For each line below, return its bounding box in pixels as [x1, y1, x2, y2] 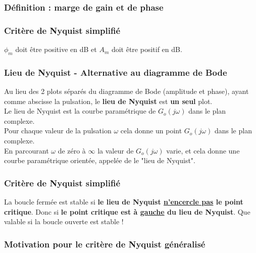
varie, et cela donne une [166, 145, 240, 156]
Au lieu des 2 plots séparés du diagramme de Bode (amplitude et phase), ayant [4, 86, 249, 96]
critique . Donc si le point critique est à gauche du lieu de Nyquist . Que [4, 206, 250, 217]
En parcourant [4, 145, 49, 156]
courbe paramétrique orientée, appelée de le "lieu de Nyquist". [4, 155, 195, 166]
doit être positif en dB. [111, 44, 182, 55]
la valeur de [97, 145, 134, 156]
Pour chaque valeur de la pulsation [4, 125, 112, 136]
